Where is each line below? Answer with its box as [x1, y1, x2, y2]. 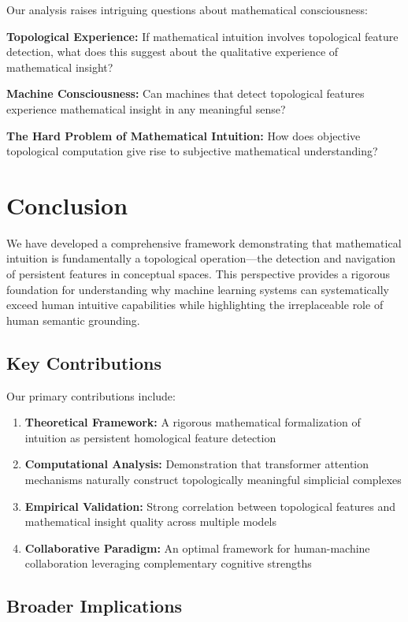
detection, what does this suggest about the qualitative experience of [6, 43, 339, 60]
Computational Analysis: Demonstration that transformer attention [24, 456, 369, 472]
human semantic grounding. [6, 311, 140, 328]
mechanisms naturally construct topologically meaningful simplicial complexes [24, 471, 402, 488]
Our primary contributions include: [6, 387, 176, 404]
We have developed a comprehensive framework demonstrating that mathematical [6, 234, 402, 251]
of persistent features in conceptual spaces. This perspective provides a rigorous [6, 266, 391, 282]
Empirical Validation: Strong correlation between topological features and [24, 497, 395, 514]
